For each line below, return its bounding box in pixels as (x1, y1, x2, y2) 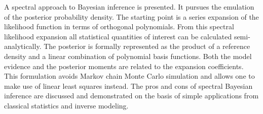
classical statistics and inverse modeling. (4, 100, 129, 110)
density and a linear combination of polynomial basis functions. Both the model (4, 50, 252, 61)
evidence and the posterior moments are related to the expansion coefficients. (4, 61, 244, 71)
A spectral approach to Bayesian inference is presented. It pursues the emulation (4, 2, 254, 12)
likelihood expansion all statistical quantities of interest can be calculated (4, 31, 232, 41)
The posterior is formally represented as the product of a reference (44, 41, 250, 51)
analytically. (4, 41, 42, 51)
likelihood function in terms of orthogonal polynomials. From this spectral (4, 21, 234, 32)
